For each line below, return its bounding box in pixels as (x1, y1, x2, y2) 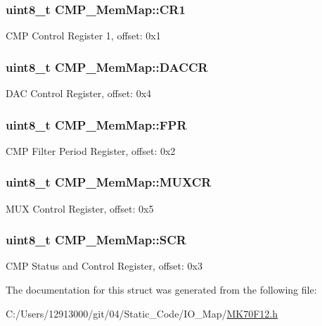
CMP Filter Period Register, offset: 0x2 (6, 143, 176, 158)
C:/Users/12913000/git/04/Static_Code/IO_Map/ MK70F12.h (6, 306, 278, 320)
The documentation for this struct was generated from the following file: (6, 282, 317, 297)
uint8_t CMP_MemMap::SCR (6, 231, 186, 249)
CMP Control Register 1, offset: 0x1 (6, 28, 161, 43)
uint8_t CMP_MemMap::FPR (6, 115, 187, 133)
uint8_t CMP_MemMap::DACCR (6, 58, 208, 75)
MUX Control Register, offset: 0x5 (6, 201, 154, 215)
